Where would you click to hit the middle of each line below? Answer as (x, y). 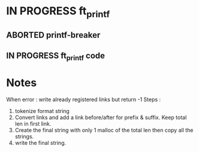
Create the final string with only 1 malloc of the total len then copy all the (104, 130)
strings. (24, 136)
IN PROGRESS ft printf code (56, 56)
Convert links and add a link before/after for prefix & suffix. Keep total (101, 117)
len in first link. (33, 123)
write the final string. (40, 142)
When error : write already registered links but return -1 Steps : (84, 99)
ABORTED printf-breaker (53, 35)
